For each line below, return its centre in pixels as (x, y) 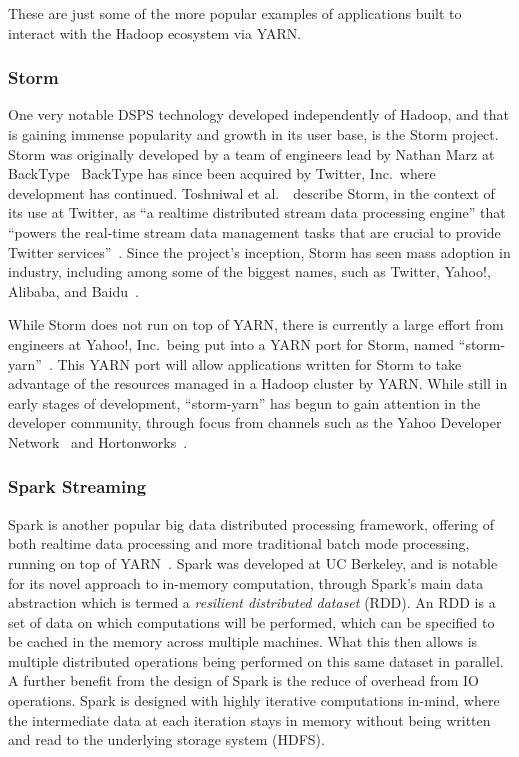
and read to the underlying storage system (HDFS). (166, 739)
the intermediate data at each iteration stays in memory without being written (249, 719)
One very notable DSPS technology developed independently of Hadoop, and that (259, 114)
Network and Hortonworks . (98, 441)
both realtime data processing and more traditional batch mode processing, (239, 543)
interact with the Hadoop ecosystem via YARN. (155, 32)
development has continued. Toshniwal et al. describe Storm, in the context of (251, 192)
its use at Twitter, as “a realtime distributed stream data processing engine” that (257, 212)
